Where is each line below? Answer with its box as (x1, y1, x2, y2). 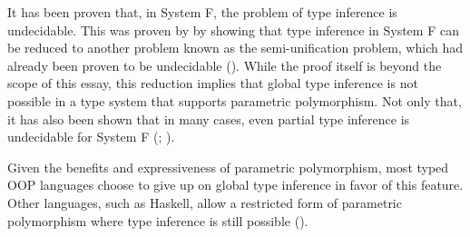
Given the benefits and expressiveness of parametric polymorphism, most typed (7, 157, 449, 176)
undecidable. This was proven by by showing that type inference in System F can (7, 20, 459, 39)
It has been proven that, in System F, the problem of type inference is (7, 3, 397, 21)
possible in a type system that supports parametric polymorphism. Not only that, (7, 91, 462, 110)
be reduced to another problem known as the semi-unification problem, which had (7, 38, 463, 57)
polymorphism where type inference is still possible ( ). (7, 211, 308, 230)
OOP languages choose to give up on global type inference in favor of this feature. (7, 175, 464, 194)
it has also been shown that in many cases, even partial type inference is (7, 109, 410, 128)
